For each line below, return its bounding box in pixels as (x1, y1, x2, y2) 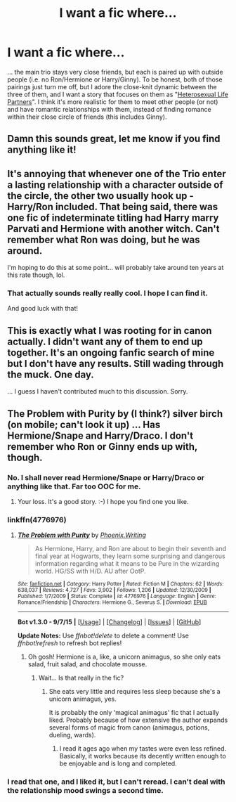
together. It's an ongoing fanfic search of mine (7, 347, 215, 358)
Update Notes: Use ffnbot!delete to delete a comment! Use (17, 631, 190, 640)
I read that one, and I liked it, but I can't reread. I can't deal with (7, 777, 225, 787)
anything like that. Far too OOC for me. (7, 481, 141, 491)
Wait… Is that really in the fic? (38, 673, 124, 683)
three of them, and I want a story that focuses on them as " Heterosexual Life (7, 90, 228, 98)
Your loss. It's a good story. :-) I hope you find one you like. (17, 497, 189, 505)
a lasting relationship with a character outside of (7, 179, 223, 190)
